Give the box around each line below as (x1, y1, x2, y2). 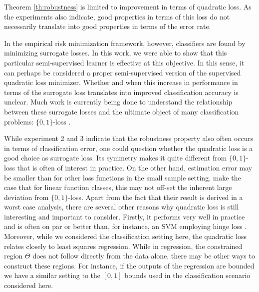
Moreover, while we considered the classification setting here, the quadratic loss (4, 231, 247, 241)
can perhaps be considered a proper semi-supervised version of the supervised (4, 67, 241, 77)
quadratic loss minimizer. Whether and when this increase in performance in (4, 77, 238, 87)
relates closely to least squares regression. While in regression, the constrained (4, 240, 243, 251)
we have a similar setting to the (4, 270, 101, 280)
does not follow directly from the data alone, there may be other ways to (32, 250, 255, 261)
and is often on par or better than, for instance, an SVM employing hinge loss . (4, 221, 247, 231)
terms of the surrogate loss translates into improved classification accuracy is (4, 86, 239, 97)
